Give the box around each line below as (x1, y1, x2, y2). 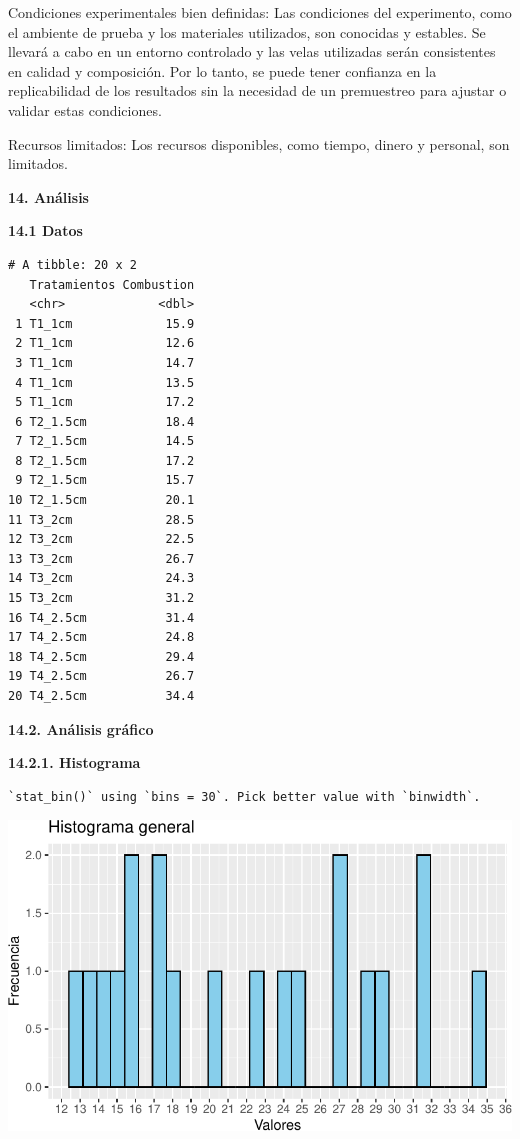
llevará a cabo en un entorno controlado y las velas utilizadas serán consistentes (8, 41, 496, 62)
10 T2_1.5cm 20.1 (8, 493, 195, 508)
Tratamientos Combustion (29, 277, 195, 292)
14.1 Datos (8, 220, 83, 241)
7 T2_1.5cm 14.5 (15, 434, 195, 449)
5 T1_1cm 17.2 (15, 395, 195, 410)
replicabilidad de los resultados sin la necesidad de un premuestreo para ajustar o (8, 80, 507, 101)
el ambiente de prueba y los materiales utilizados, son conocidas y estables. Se (8, 21, 486, 42)
